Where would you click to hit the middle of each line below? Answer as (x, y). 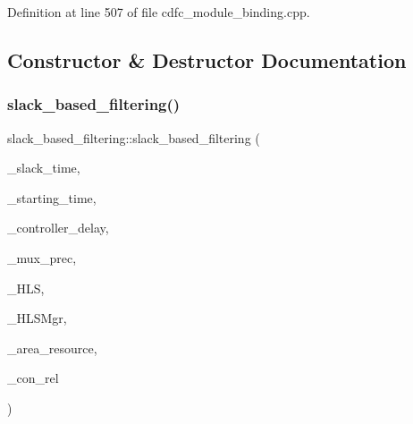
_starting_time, (52, 197)
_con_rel (33, 378)
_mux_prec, (42, 257)
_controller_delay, (58, 228)
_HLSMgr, (37, 318)
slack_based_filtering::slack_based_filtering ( (134, 137)
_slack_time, (44, 168)
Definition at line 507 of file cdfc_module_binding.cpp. (159, 12)
